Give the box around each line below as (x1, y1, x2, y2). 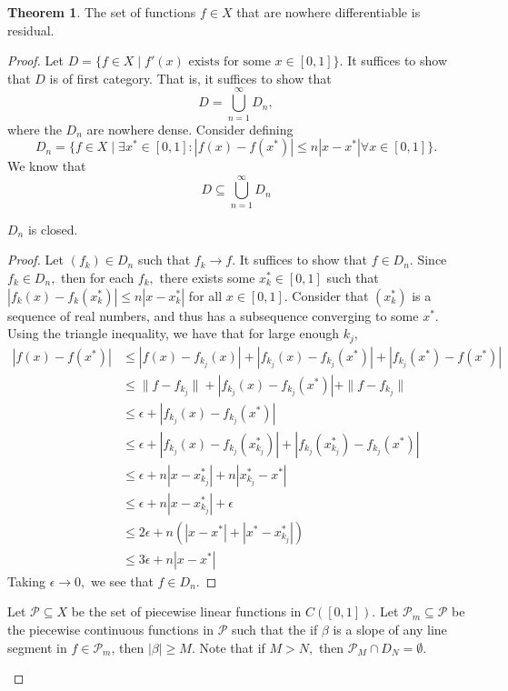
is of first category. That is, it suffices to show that (49, 68, 332, 87)
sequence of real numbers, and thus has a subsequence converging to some (7, 305, 419, 325)
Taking (7, 571, 46, 590)
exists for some (188, 55, 271, 69)
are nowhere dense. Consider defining (86, 119, 294, 138)
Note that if (199, 637, 265, 656)
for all (188, 285, 223, 305)
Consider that (292, 285, 369, 305)
